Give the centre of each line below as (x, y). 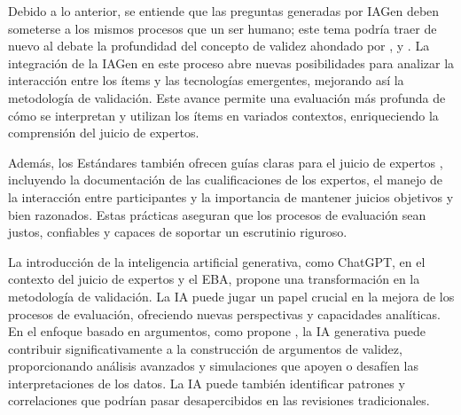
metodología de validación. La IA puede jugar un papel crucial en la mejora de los (231, 296)
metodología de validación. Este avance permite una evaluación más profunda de (227, 97)
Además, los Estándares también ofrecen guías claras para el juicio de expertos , (226, 162)
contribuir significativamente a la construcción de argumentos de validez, (205, 348)
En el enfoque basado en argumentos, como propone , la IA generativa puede (217, 331)
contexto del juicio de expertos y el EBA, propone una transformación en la (214, 279)
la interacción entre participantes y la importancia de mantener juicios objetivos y (231, 196)
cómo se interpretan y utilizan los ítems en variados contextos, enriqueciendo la (223, 115)
